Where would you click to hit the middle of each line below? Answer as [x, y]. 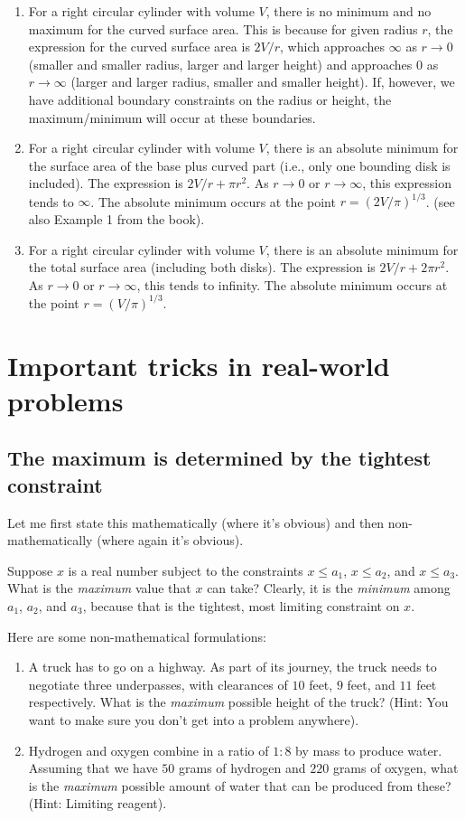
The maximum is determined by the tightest [219, 458]
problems [65, 400]
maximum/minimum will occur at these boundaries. [172, 117]
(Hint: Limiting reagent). [98, 803]
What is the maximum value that [99, 588]
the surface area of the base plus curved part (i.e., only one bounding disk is [239, 165]
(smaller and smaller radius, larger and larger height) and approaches [220, 64]
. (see [440, 201]
